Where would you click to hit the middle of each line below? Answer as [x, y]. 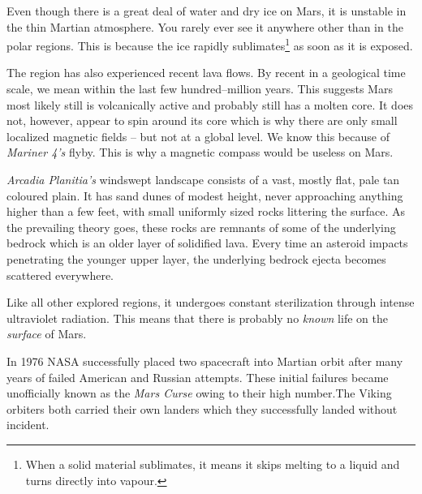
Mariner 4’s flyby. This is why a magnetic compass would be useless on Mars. [200, 152]
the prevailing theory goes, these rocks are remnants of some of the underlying [201, 227]
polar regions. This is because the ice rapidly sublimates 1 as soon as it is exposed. [210, 44]
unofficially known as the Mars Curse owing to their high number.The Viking [199, 393]
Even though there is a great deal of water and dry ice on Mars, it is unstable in [207, 11]
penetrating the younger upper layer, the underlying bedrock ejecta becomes [196, 258]
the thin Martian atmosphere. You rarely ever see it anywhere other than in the [205, 26]
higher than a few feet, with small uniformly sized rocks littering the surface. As [206, 211]
